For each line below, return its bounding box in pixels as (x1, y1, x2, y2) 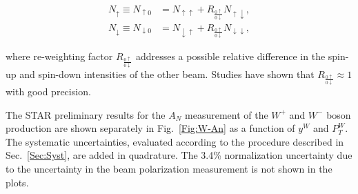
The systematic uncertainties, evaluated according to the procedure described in (6, 134, 344, 148)
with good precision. (6, 84, 91, 98)
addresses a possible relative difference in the (135, 49, 326, 64)
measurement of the (185, 107, 268, 122)
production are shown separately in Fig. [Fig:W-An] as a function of (6, 121, 295, 135)
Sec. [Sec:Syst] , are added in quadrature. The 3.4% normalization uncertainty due (6, 148, 352, 162)
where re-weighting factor (6, 49, 113, 64)
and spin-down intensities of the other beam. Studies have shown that (19, 66, 315, 81)
